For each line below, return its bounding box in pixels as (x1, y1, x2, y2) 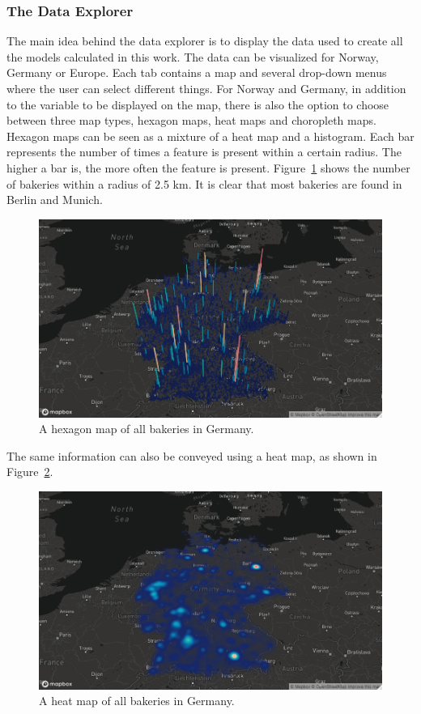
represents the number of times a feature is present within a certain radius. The (6, 143, 402, 160)
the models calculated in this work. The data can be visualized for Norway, (6, 48, 379, 65)
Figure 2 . (6, 463, 53, 480)
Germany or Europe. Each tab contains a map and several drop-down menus (6, 64, 387, 81)
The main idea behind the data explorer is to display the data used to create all (6, 32, 403, 49)
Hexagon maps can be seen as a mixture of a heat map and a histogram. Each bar (6, 127, 415, 144)
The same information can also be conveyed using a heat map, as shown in (6, 447, 377, 464)
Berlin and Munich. (6, 191, 103, 208)
